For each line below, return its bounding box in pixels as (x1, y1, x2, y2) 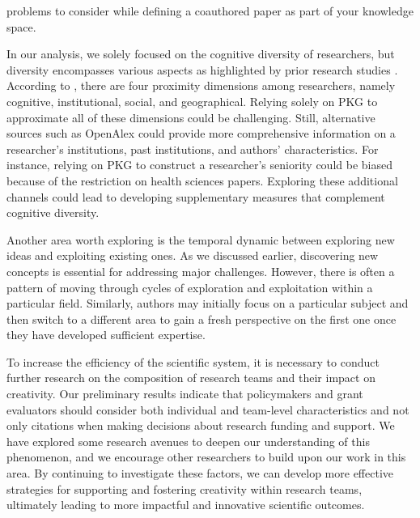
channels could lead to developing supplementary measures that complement (6, 188, 385, 205)
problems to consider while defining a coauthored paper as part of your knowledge (6, 2, 414, 19)
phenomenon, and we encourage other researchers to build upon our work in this (6, 448, 406, 465)
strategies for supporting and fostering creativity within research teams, (6, 480, 363, 497)
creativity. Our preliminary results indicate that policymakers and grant (6, 385, 363, 402)
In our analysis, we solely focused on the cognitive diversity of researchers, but (6, 45, 395, 62)
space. (6, 18, 36, 35)
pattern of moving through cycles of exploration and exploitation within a (6, 278, 373, 295)
